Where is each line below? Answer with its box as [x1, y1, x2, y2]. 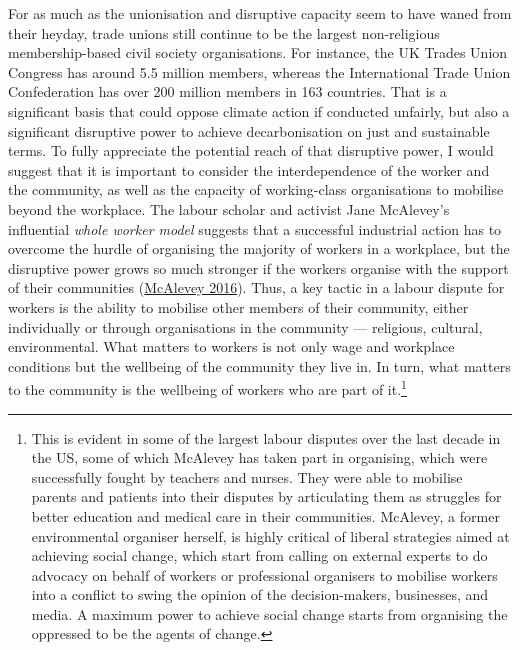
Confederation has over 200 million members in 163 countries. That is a [8, 81, 447, 102]
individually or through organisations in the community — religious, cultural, [8, 316, 483, 337]
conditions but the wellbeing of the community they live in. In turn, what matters [8, 355, 511, 376]
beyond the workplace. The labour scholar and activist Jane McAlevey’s [8, 198, 450, 219]
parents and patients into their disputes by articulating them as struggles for [31, 486, 502, 507]
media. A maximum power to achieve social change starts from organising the [31, 603, 508, 624]
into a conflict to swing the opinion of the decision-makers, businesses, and [31, 584, 489, 605]
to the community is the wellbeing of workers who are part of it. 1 [8, 376, 407, 399]
